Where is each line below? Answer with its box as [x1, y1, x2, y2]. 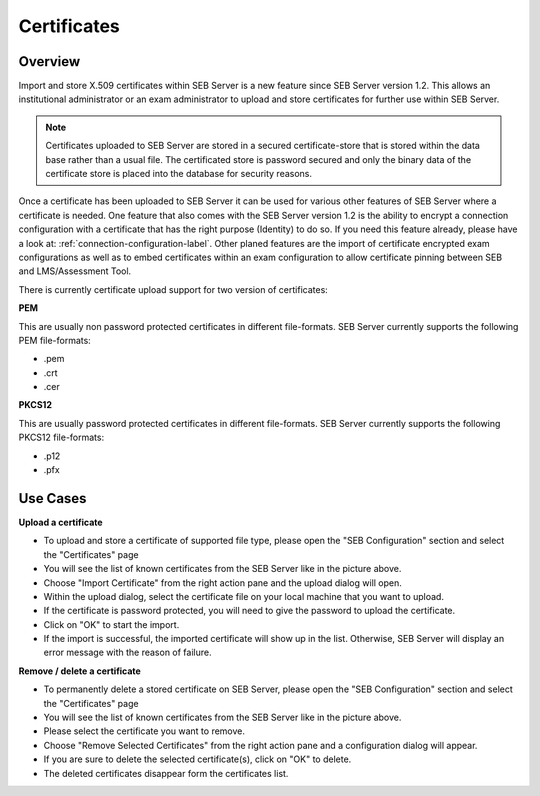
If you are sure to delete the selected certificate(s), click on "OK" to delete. [43, 753, 352, 765]
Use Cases [18, 490, 87, 507]
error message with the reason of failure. [43, 646, 212, 659]
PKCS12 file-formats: [18, 431, 105, 444]
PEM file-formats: [18, 334, 92, 346]
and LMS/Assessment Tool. [18, 265, 132, 277]
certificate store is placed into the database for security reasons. [45, 168, 313, 180]
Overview [18, 53, 81, 70]
